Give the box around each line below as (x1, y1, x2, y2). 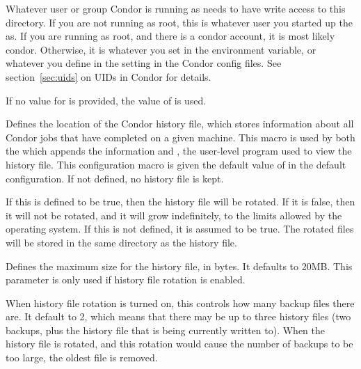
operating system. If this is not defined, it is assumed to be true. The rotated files (6, 221, 354, 236)
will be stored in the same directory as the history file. (6, 235, 237, 249)
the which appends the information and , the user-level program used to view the (6, 143, 352, 158)
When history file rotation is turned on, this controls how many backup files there (6, 295, 355, 310)
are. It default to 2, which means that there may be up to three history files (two (6, 309, 351, 324)
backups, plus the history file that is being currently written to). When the (6, 322, 326, 337)
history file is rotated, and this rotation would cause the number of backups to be (6, 336, 353, 351)
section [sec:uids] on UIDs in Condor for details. (6, 69, 211, 84)
